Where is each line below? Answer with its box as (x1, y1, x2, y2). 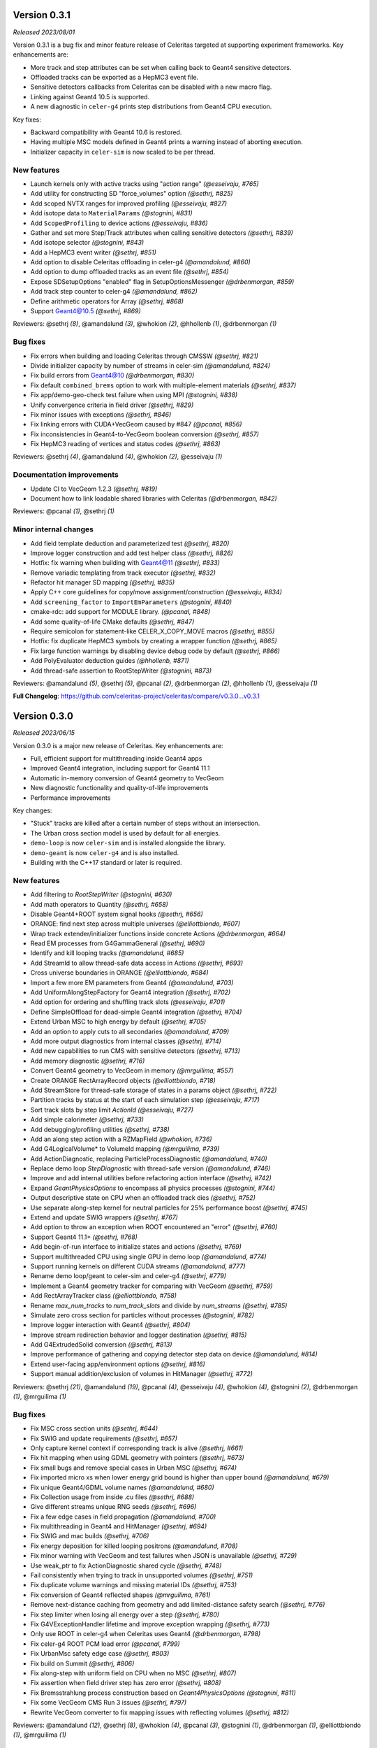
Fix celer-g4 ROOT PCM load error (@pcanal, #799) (30, 1640, 181, 1648)
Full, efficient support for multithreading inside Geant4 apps (30, 754, 202, 763)
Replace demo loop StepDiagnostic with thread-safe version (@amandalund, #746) (30, 1164, 271, 1173)
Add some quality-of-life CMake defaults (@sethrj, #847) (30, 617, 195, 626)
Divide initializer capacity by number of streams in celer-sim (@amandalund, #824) (30, 361, 271, 370)
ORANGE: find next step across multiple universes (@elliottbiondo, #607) (30, 919, 241, 928)
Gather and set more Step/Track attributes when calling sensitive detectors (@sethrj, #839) (30, 228, 293, 237)
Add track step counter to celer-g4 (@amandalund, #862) (30, 287, 198, 296)
